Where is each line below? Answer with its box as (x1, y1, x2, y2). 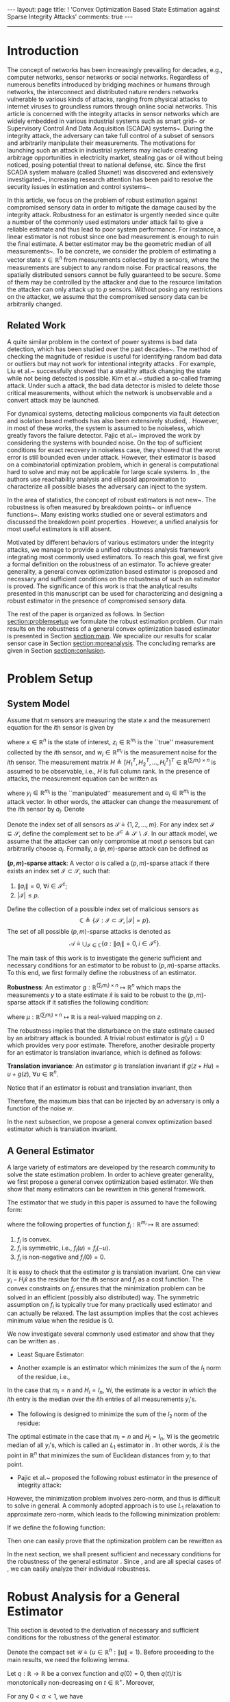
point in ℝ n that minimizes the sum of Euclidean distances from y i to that (7, 1450, 211, 1461)
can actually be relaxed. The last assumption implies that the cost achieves (7, 1309, 219, 1317)
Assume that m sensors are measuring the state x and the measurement (7, 716, 211, 724)
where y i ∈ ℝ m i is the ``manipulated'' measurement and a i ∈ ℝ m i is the (7, 787, 207, 798)
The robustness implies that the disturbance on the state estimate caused (7, 1026, 215, 1035)
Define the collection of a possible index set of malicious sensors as (7, 905, 199, 913)
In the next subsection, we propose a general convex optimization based (7, 1118, 212, 1126)
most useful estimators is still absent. (7, 525, 112, 533)
